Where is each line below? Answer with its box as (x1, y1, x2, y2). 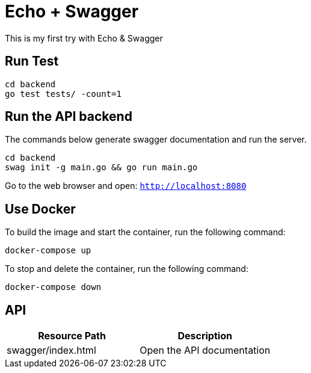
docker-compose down (5, 282, 102, 292)
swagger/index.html (7, 344, 96, 357)
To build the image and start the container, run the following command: (5, 227, 286, 238)
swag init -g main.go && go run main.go (5, 162, 198, 173)
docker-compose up (5, 245, 91, 256)
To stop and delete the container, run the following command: (5, 264, 248, 274)
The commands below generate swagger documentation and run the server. (5, 134, 307, 145)
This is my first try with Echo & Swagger (5, 32, 163, 43)
